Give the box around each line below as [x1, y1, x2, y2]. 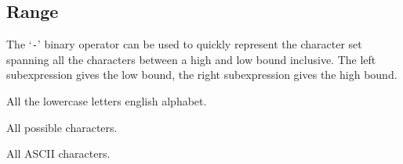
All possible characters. [6, 119, 118, 135]
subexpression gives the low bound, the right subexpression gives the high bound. [6, 66, 398, 83]
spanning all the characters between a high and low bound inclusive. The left [6, 51, 376, 67]
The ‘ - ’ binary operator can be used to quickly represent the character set [6, 36, 362, 52]
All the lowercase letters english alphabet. [6, 93, 207, 109]
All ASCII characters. [6, 145, 111, 162]
